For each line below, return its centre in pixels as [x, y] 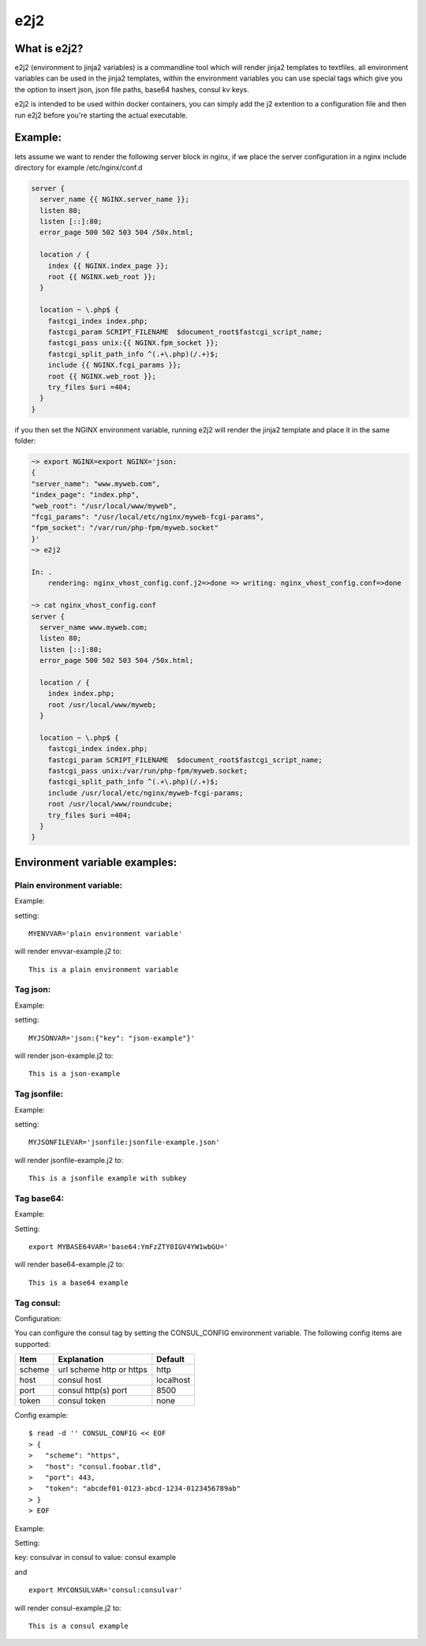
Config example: [41, 1416]
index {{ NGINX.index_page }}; [108, 266]
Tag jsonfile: [39, 1094]
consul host [80, 1380]
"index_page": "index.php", [85, 495]
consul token [82, 1401]
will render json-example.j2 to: [64, 1055]
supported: [32, 1344]
